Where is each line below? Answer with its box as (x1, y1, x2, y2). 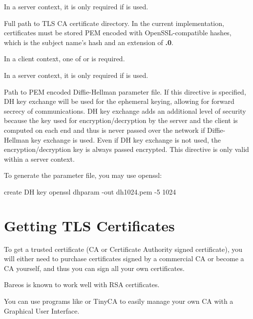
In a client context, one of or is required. (4, 53, 125, 64)
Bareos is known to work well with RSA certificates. (4, 279, 160, 290)
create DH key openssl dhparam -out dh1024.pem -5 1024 (4, 186, 176, 196)
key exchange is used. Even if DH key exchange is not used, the (31, 134, 221, 145)
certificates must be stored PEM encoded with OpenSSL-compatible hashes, (4, 27, 232, 38)
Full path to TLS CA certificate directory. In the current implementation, (4, 18, 224, 28)
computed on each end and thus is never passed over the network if (4, 124, 205, 135)
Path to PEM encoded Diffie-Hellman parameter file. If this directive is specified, (4, 86, 246, 97)
